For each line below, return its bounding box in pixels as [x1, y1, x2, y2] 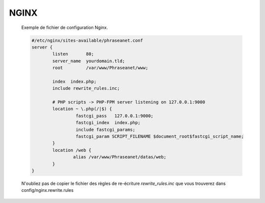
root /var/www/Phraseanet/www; [52, 65, 148, 71]
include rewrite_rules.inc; [52, 86, 120, 91]
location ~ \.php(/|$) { [52, 106, 112, 112]
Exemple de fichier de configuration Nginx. [21, 25, 108, 30]
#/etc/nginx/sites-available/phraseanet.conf [31, 37, 143, 43]
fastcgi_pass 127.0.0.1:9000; [75, 113, 154, 119]
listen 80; [52, 51, 94, 57]
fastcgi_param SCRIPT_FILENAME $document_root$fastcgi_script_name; [75, 134, 244, 139]
